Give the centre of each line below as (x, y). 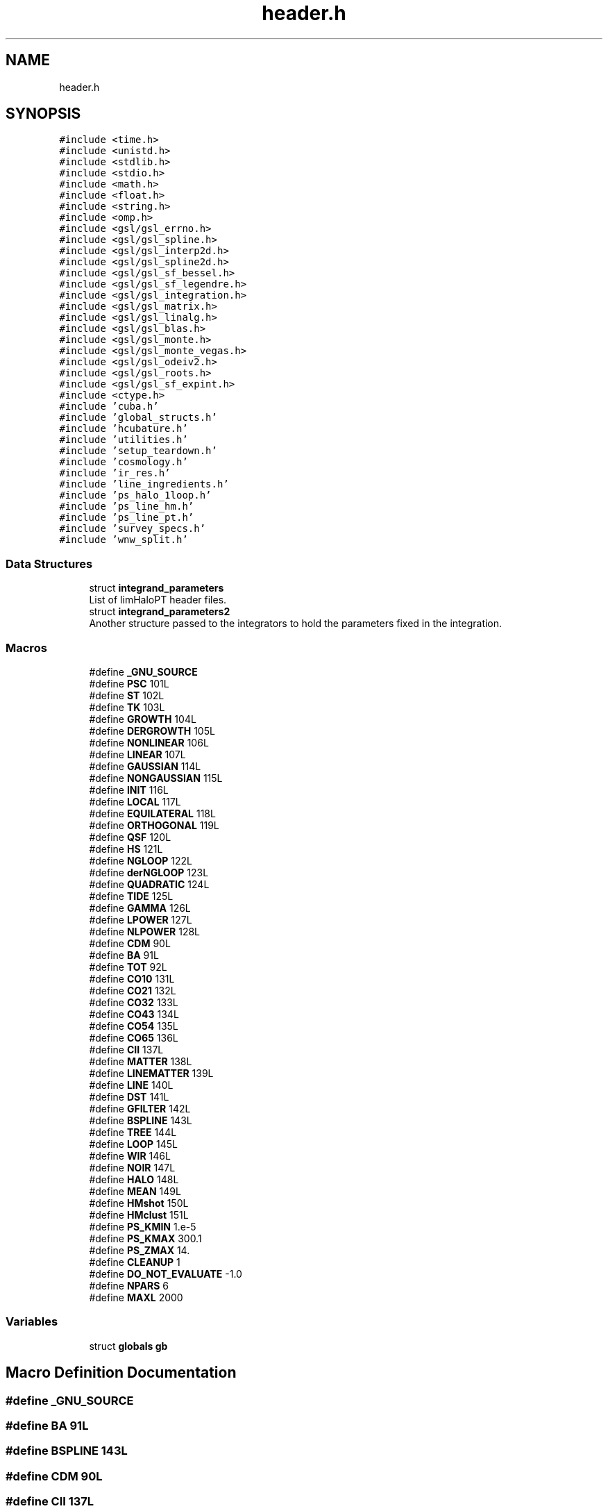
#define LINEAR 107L (137, 754)
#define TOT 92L (128, 967)
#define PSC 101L (129, 683)
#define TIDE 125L (131, 896)
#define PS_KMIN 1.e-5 (143, 1226)
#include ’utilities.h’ (124, 440)
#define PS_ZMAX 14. (140, 1250)
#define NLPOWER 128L (145, 931)
